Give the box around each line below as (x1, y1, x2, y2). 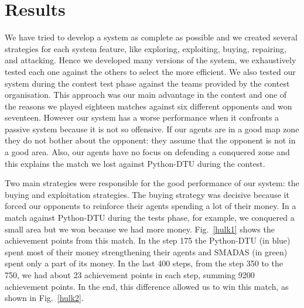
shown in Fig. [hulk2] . (5, 292, 84, 304)
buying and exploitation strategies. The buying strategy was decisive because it (5, 188, 289, 200)
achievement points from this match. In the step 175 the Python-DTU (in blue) (5, 234, 291, 247)
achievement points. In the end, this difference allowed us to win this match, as (5, 280, 289, 292)
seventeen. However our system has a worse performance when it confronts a (5, 111, 279, 124)
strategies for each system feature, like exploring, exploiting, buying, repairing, (5, 42, 286, 54)
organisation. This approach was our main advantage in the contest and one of (5, 88, 287, 101)
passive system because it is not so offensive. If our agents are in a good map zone (5, 122, 299, 135)
